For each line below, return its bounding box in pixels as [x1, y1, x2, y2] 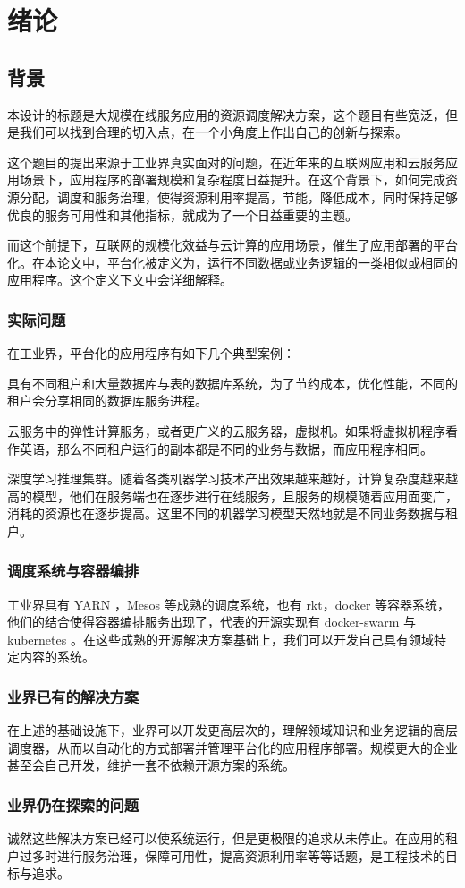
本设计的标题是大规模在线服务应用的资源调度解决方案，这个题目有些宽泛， [7, 105, 445, 124]
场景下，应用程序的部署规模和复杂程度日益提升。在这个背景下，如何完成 [19, 170, 445, 189]
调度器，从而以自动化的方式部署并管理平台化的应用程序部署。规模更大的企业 [7, 738, 458, 756]
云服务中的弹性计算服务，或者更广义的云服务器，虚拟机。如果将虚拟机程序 [7, 421, 445, 440]
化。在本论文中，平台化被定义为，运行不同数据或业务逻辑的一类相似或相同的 [7, 252, 458, 271]
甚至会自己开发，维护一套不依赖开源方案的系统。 [7, 756, 295, 774]
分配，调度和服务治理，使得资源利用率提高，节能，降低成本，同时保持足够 [19, 187, 458, 206]
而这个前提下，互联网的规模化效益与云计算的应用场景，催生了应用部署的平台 [7, 235, 458, 254]
